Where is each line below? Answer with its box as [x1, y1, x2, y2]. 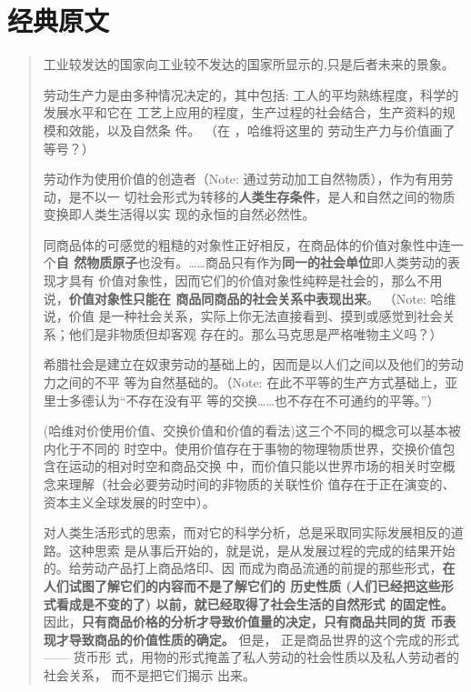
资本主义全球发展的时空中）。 [43, 492, 215, 511]
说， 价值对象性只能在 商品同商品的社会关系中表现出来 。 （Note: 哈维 [43, 288, 456, 307]
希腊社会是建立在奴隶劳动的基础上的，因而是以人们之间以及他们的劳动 [43, 355, 464, 374]
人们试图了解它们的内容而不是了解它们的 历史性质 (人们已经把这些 [43, 576, 441, 595]
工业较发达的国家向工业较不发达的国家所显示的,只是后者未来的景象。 [43, 55, 455, 74]
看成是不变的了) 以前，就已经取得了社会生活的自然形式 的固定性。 [55, 594, 454, 613]
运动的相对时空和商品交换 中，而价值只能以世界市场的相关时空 [68, 456, 443, 476]
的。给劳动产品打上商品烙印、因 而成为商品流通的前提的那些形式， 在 [43, 558, 456, 577]
